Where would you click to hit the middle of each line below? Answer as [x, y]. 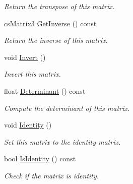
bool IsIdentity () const [40, 159]
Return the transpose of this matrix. [59, 6]
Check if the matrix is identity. [52, 175]
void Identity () [28, 125]
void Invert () [25, 57]
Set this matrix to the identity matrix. [62, 141]
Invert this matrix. [32, 74]
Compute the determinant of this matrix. [67, 108]
